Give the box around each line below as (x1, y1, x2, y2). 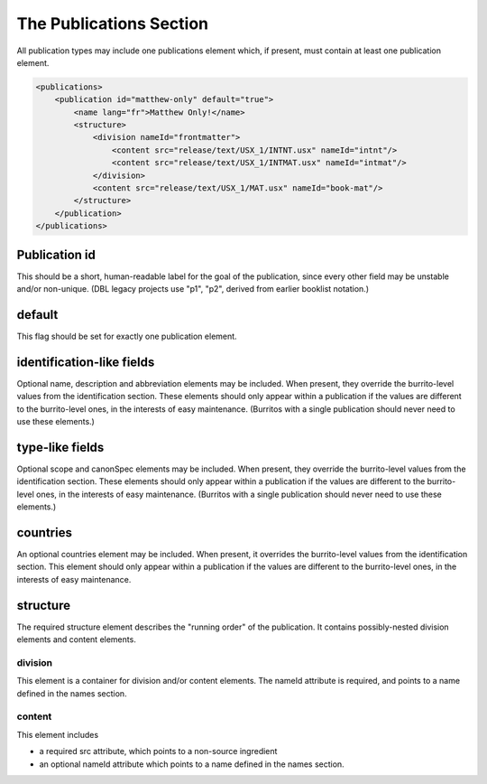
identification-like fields (16, 354, 155, 369)
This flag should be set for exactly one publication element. (16, 331, 238, 342)
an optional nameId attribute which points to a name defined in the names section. (39, 759, 345, 770)
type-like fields (16, 439, 105, 455)
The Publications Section (16, 14, 209, 33)
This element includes (16, 729, 99, 740)
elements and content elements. (16, 634, 137, 645)
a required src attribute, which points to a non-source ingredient (39, 746, 278, 757)
